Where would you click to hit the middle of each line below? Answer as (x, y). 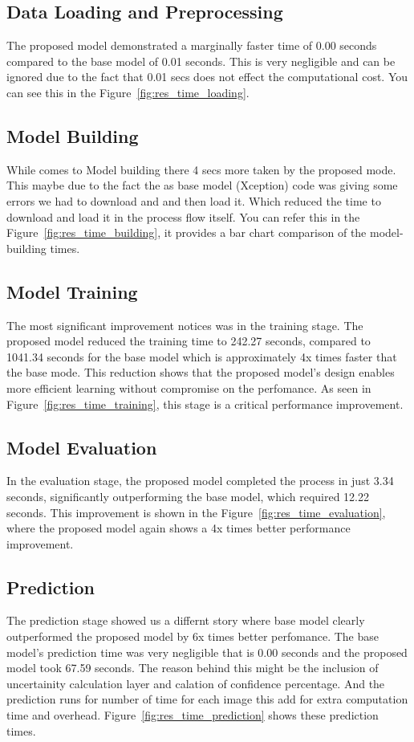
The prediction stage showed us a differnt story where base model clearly (186, 620)
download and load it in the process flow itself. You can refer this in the (183, 216)
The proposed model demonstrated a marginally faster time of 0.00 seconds (192, 45)
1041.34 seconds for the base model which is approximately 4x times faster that (202, 356)
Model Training (72, 291)
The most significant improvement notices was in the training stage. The (185, 325)
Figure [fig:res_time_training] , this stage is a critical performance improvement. (205, 404)
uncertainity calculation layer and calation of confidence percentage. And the (196, 683)
